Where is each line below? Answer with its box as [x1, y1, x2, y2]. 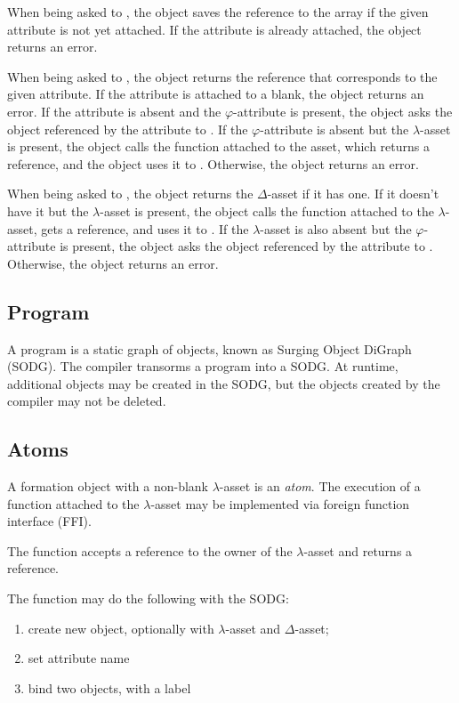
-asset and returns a [303, 541, 413, 560]
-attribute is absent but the [260, 119, 409, 138]
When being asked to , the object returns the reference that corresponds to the [7, 67, 438, 85]
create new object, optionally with [28, 618, 214, 637]
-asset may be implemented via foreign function [150, 494, 410, 513]
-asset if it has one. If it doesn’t [267, 184, 439, 203]
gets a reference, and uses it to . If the [41, 219, 249, 238]
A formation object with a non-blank [7, 477, 209, 496]
